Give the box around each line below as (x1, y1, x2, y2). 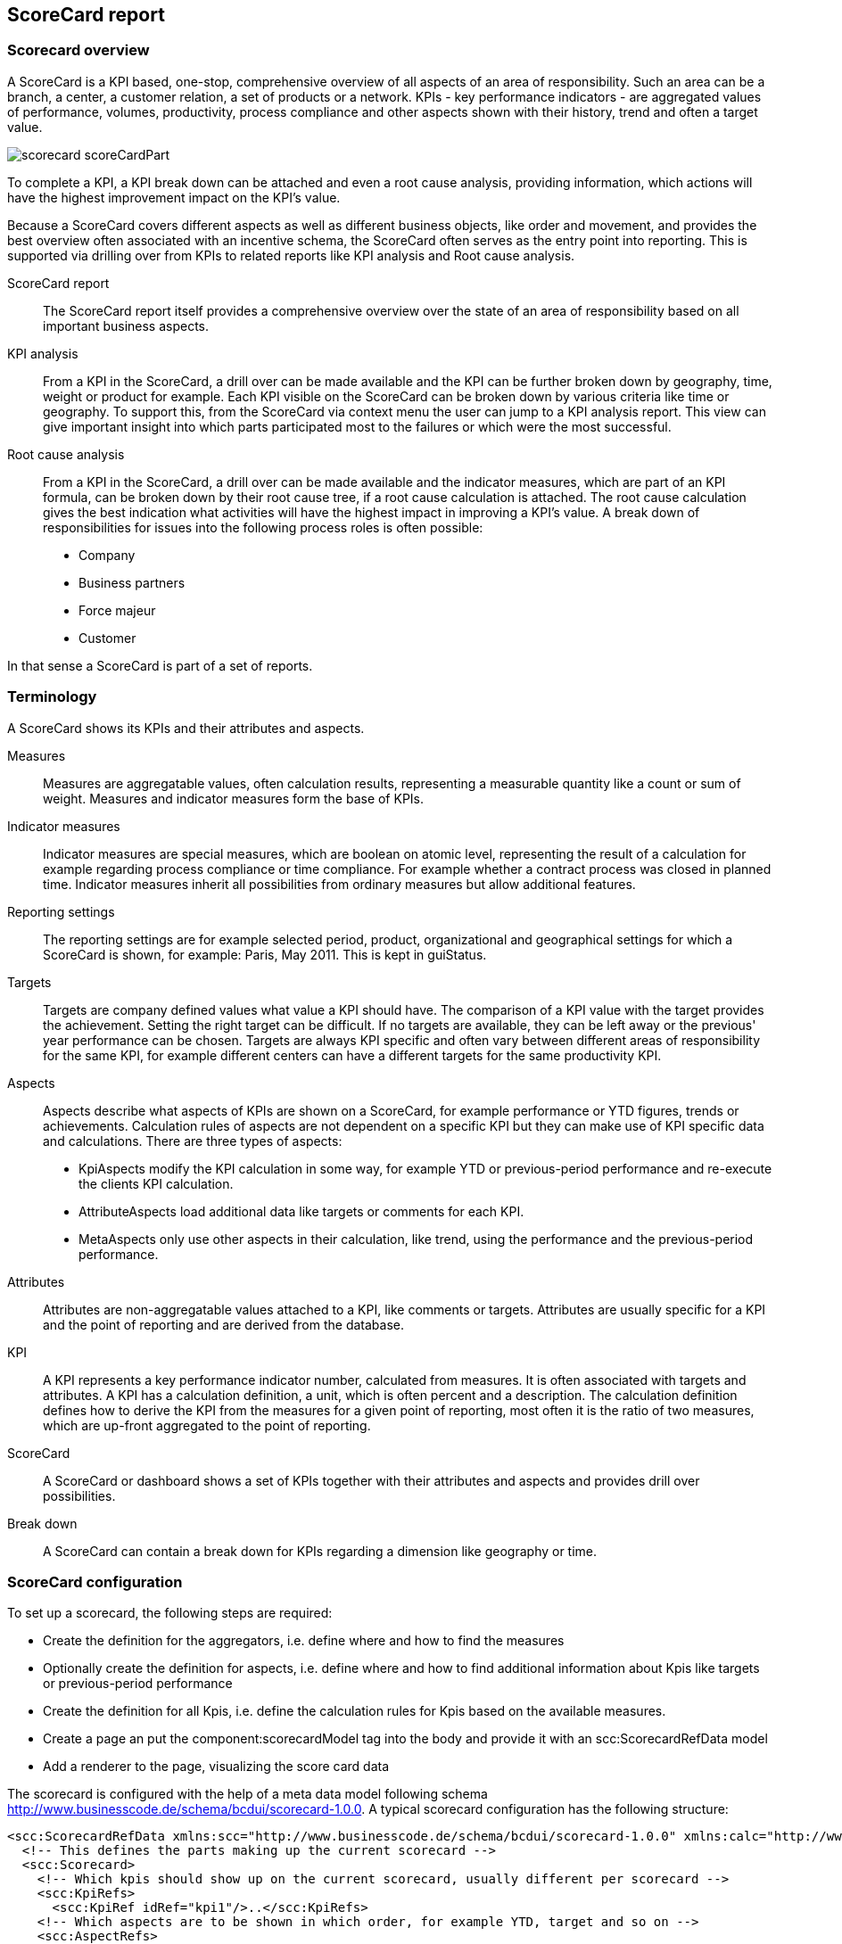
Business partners (78, 574, 186, 590)
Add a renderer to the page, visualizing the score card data (43, 1759, 390, 1775)
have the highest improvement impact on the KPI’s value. (7, 189, 341, 205)
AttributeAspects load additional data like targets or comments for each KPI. (78, 1203, 524, 1219)
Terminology (7, 688, 97, 706)
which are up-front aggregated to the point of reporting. (43, 1417, 371, 1433)
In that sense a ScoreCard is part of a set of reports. (7, 657, 313, 673)
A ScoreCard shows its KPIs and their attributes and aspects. (7, 720, 365, 736)
